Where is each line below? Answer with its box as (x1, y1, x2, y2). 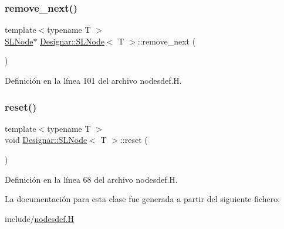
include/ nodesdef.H (5, 212, 74, 224)
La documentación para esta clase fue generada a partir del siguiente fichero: (5, 193, 280, 205)
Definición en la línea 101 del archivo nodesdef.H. (5, 74, 182, 86)
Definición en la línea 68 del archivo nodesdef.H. (5, 173, 178, 185)
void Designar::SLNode (5, 134, 87, 146)
